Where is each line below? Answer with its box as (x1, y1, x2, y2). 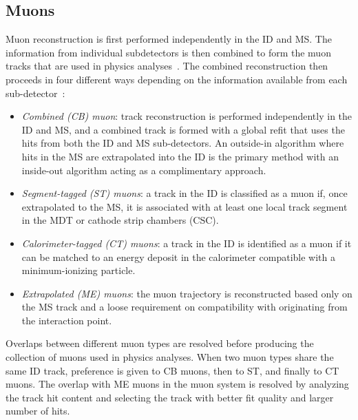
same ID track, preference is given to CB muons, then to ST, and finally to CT (6, 363, 339, 377)
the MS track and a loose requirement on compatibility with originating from (21, 300, 348, 314)
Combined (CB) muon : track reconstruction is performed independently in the (21, 109, 352, 123)
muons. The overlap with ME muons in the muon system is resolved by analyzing (6, 377, 349, 391)
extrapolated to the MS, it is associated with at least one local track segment (21, 199, 348, 213)
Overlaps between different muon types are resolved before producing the (6, 336, 314, 350)
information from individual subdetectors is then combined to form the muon (6, 45, 331, 59)
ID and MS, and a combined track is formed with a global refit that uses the (21, 122, 345, 136)
